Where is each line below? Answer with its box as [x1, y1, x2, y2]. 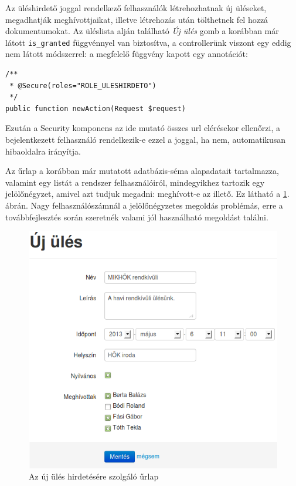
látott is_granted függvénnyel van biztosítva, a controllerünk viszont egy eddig [5, 36, 291, 48]
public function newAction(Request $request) [5, 104, 186, 113]
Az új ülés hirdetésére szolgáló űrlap [29, 470, 159, 482]
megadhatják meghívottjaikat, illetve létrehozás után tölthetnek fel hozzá [5, 13, 268, 25]
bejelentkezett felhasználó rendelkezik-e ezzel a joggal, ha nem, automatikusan [5, 133, 286, 145]
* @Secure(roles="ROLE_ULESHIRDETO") [9, 81, 156, 90]
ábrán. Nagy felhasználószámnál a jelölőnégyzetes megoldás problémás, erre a [5, 199, 283, 211]
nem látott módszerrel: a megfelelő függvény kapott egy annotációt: [5, 48, 248, 60]
